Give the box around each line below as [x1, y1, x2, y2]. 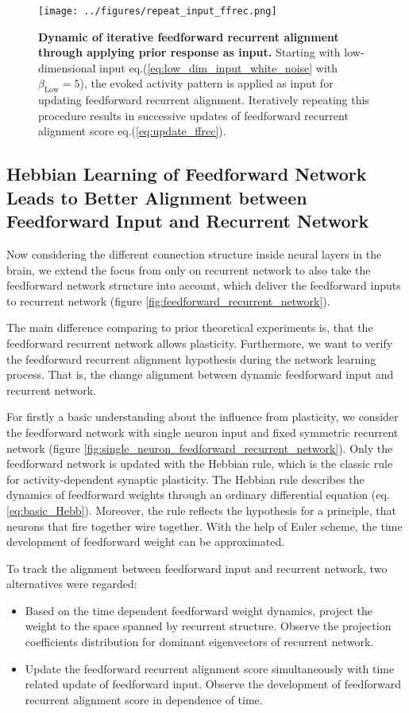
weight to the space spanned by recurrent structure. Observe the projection [25, 618, 392, 634]
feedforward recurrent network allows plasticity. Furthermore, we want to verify [6, 334, 393, 351]
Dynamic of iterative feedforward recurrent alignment [38, 28, 339, 45]
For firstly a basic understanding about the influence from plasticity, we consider [6, 408, 399, 425]
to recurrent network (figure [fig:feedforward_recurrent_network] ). [6, 292, 330, 309]
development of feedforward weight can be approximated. [6, 533, 285, 550]
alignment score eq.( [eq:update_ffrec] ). [38, 123, 226, 139]
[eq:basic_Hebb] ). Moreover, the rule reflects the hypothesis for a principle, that [6, 501, 396, 518]
